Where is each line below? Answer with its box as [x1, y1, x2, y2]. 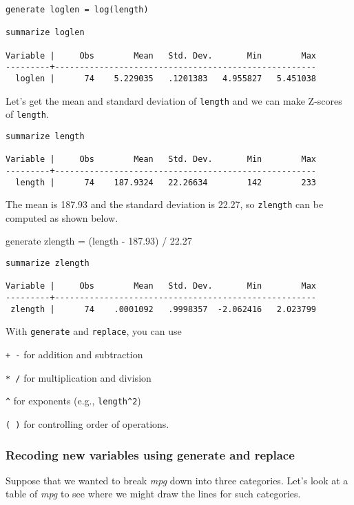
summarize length [6, 131, 85, 141]
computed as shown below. [6, 210, 118, 225]
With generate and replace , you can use [6, 324, 182, 338]
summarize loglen [6, 28, 85, 38]
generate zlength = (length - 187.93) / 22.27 [6, 234, 192, 248]
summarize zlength [6, 258, 90, 269]
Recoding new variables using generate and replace [6, 446, 295, 463]
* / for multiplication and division [6, 370, 152, 384]
